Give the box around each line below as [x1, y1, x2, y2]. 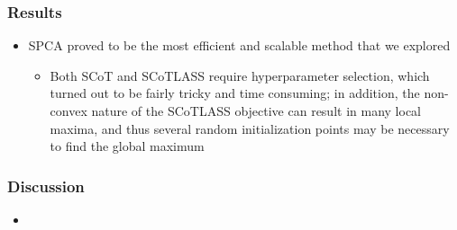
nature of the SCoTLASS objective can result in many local [91, 102, 421, 119]
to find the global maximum [50, 137, 205, 155]
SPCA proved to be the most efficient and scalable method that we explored [28, 36, 451, 55]
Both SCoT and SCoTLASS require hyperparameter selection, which [50, 66, 430, 84]
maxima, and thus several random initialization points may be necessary [50, 119, 450, 137]
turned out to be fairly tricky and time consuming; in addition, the [50, 84, 420, 102]
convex [50, 102, 87, 119]
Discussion [7, 174, 85, 197]
